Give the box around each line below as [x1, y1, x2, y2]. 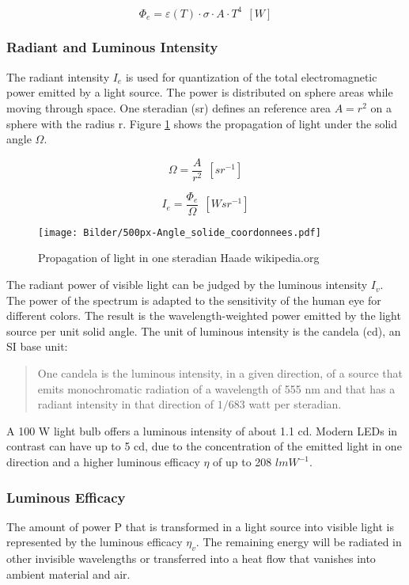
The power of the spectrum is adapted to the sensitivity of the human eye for [6, 291, 381, 308]
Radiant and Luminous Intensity [6, 37, 218, 57]
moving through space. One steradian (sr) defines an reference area [6, 99, 331, 116]
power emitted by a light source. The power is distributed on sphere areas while [6, 84, 393, 101]
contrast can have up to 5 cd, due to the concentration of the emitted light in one [6, 438, 402, 454]
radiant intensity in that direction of [37, 396, 214, 412]
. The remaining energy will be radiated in [195, 534, 402, 550]
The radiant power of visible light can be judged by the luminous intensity [6, 276, 368, 293]
